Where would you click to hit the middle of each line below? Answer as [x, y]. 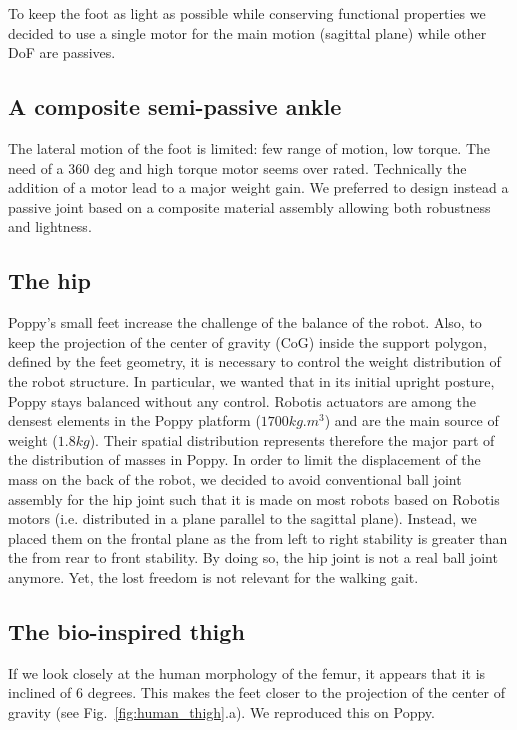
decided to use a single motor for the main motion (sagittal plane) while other [247, 32]
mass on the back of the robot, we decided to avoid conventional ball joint [235, 478]
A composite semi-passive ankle [175, 106]
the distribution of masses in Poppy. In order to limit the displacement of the [244, 459]
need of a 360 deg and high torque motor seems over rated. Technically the [237, 167]
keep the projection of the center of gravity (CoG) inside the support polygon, [247, 341]
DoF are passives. [62, 52]
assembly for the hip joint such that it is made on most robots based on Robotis [254, 498]
